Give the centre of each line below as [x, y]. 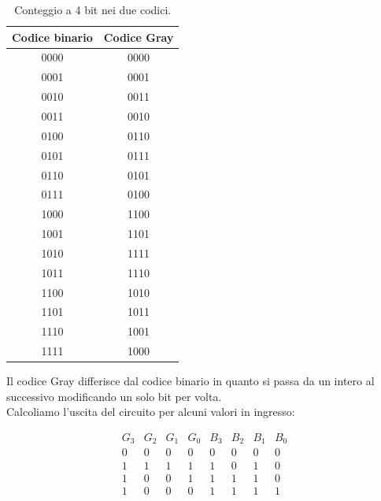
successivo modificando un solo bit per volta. [114, 396]
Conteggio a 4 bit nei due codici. [93, 9]
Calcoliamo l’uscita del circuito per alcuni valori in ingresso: [151, 412]
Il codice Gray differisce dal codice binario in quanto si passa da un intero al [190, 381]
